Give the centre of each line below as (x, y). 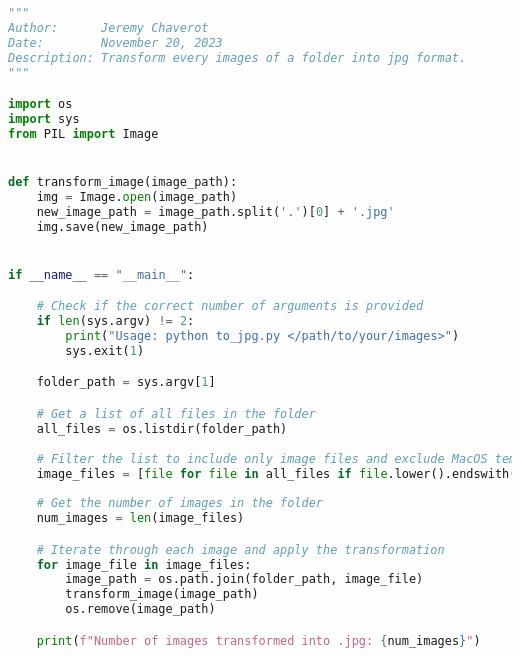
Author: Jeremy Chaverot (108, 27)
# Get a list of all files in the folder (176, 414)
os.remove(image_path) (140, 609)
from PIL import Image (83, 133)
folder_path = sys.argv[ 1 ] (126, 382)
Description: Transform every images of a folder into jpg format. (237, 57)
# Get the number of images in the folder (179, 503)
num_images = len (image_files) (140, 518)
